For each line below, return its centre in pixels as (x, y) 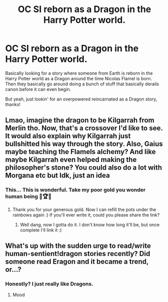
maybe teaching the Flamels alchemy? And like (80, 152)
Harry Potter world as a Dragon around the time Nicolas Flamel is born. (79, 78)
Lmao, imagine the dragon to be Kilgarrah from (80, 120)
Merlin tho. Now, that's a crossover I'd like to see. (84, 128)
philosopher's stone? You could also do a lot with (84, 168)
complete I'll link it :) (41, 230)
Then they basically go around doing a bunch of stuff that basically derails (82, 84)
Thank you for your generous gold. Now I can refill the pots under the (84, 209)
